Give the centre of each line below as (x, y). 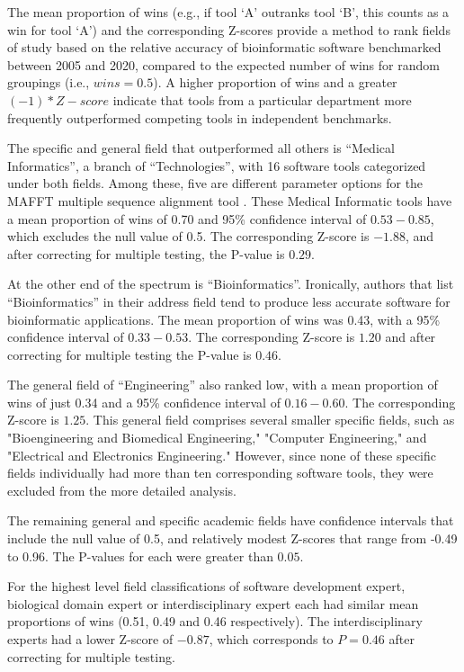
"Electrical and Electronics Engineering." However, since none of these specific (222, 455)
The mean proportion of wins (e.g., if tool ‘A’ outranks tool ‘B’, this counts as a (228, 12)
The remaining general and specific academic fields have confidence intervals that (231, 520)
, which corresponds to (271, 639)
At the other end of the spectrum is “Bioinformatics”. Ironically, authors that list (231, 284)
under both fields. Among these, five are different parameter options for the (215, 183)
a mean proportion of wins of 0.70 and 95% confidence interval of (187, 218)
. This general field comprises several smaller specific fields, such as (270, 420)
